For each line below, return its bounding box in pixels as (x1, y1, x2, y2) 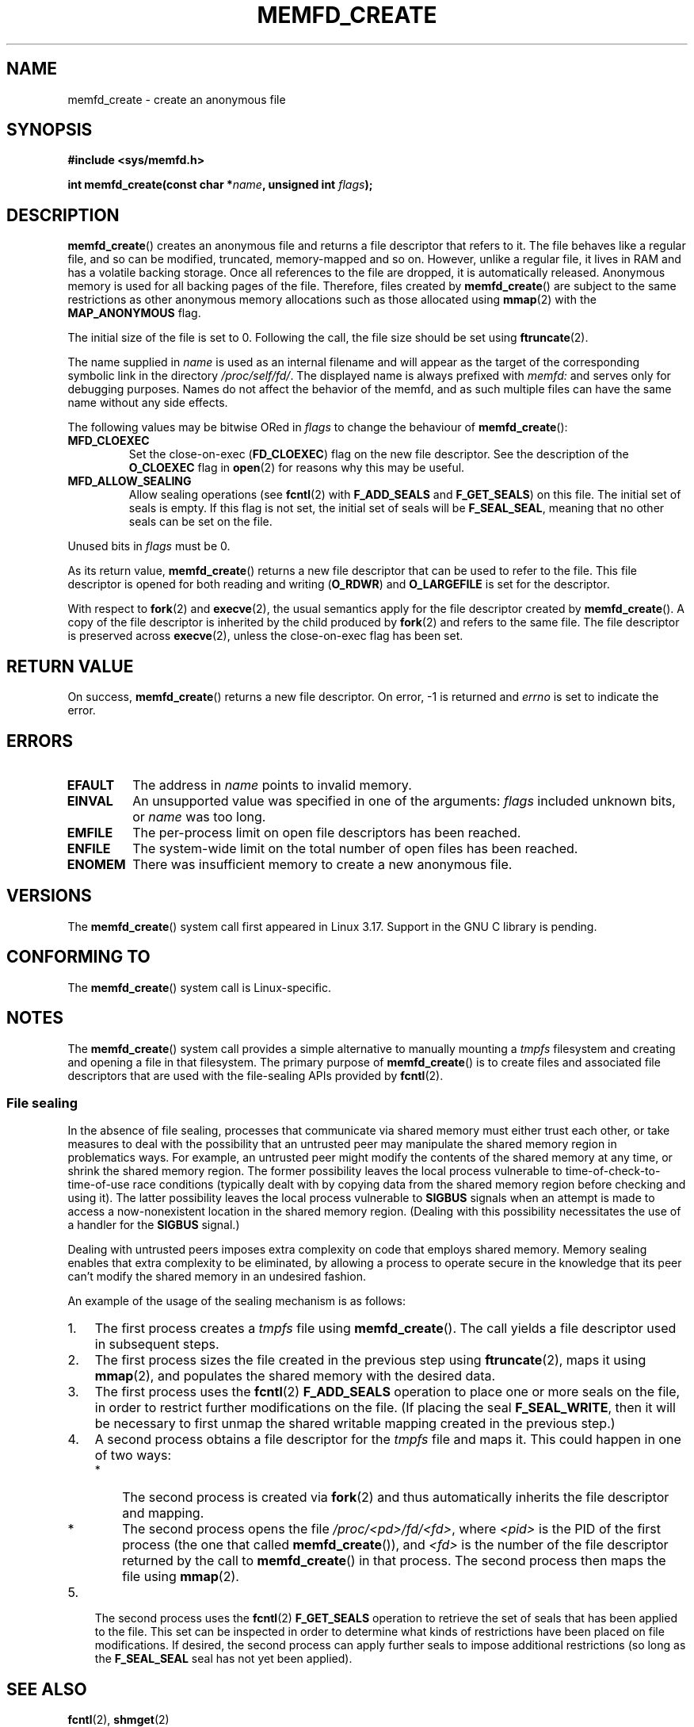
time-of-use (67, 1177, 130, 1192)
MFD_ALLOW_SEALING (67, 474, 192, 488)
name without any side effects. (67, 396, 228, 410)
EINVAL (67, 792, 113, 809)
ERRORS (6, 730, 74, 751)
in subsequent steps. (94, 1336, 219, 1353)
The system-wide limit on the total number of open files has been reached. (132, 840, 578, 856)
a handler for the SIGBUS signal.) (67, 1218, 240, 1232)
